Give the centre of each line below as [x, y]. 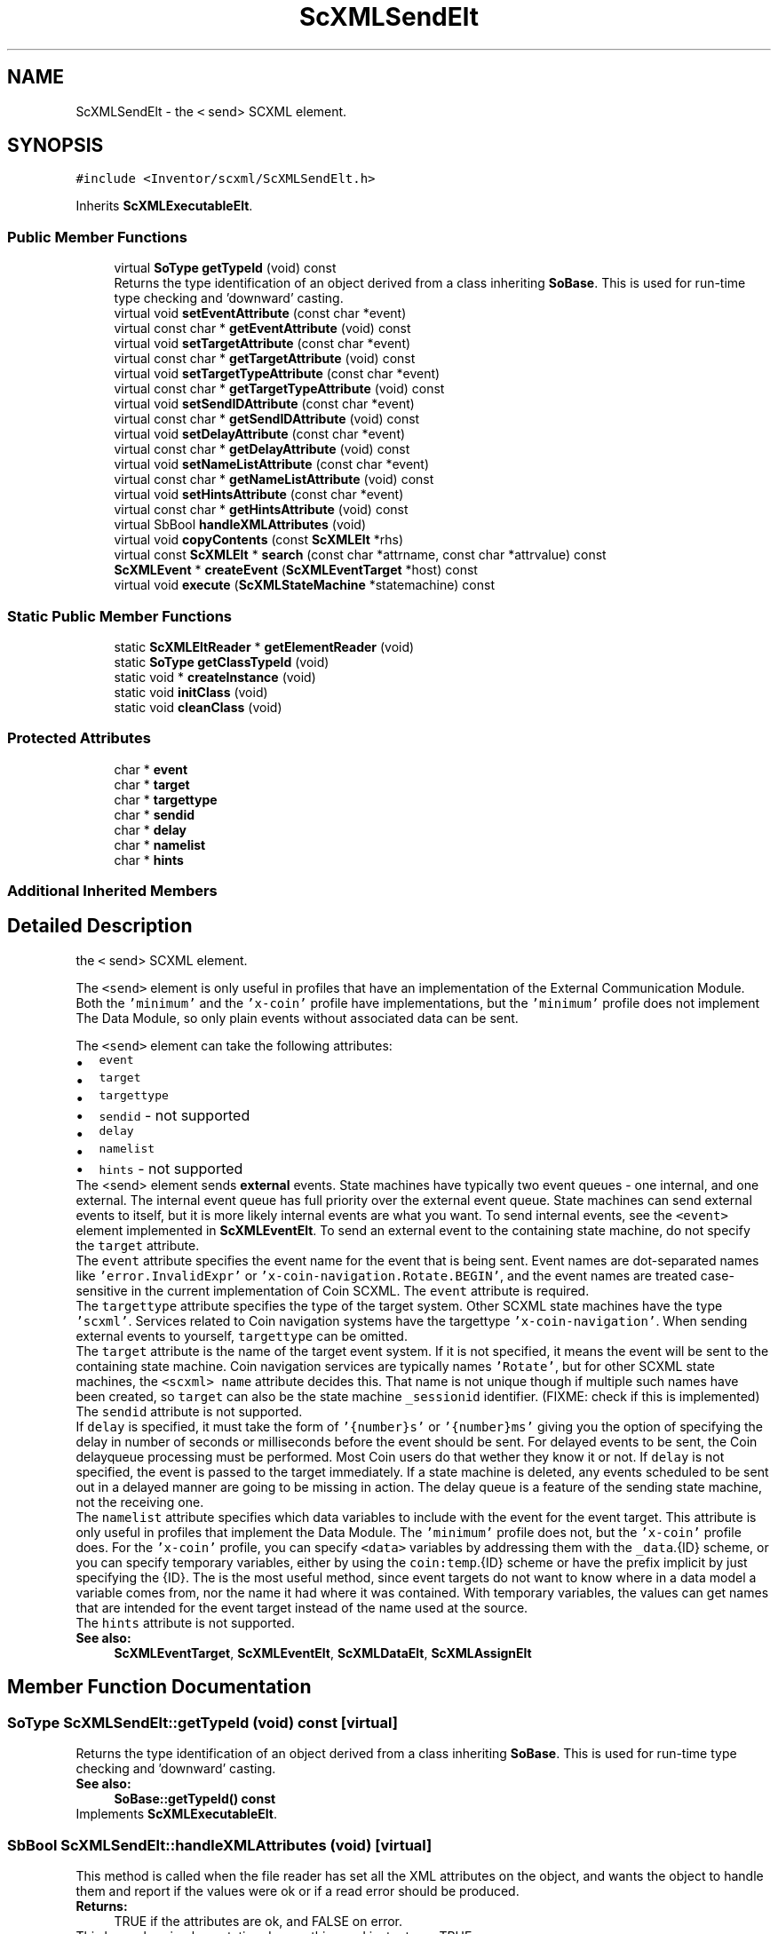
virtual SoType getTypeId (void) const [225, 268]
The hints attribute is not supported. [185, 1622]
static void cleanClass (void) [198, 707]
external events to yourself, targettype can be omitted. [242, 1336]
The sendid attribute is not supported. [189, 1411]
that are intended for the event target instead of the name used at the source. [302, 1607]
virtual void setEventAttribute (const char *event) [260, 313]
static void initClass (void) [191, 692]
